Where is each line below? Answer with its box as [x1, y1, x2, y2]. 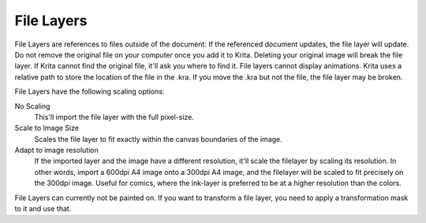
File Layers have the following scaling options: [14, 87, 165, 96]
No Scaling [14, 101, 50, 110]
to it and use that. [14, 204, 72, 214]
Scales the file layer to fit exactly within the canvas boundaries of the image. [34, 134, 283, 143]
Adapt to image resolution [14, 146, 99, 155]
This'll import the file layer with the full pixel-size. [34, 112, 195, 121]
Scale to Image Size [14, 123, 79, 133]
